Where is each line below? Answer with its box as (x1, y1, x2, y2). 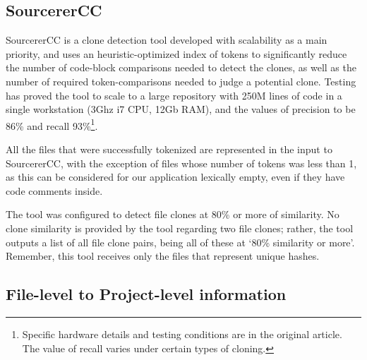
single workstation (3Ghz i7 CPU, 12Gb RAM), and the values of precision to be (6, 102, 356, 116)
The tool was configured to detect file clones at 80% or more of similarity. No (6, 207, 339, 222)
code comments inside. (6, 183, 103, 198)
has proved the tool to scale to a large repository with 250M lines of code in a (6, 88, 342, 102)
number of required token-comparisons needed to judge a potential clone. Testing (6, 73, 356, 88)
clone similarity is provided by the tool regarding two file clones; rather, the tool (6, 220, 354, 235)
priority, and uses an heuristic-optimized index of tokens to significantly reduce (6, 46, 347, 61)
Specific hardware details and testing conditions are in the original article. (22, 326, 342, 341)
